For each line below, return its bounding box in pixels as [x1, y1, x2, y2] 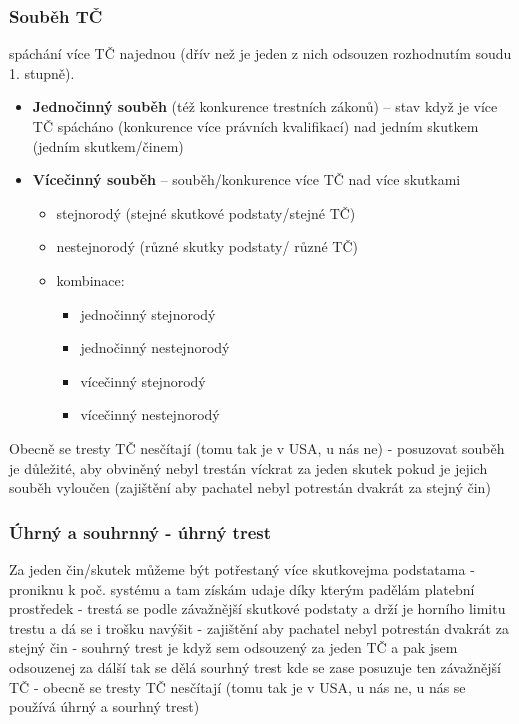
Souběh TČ [9, 3, 103, 28]
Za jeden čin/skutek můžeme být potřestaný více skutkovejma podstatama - [9, 558, 475, 579]
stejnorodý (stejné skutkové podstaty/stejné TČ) [56, 202, 356, 223]
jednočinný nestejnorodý [80, 337, 230, 358]
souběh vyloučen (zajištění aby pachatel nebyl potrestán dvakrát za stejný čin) [9, 477, 491, 498]
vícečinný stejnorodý [80, 370, 206, 391]
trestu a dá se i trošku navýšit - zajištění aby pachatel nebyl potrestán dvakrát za [9, 617, 509, 638]
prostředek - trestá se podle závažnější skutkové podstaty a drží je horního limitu [9, 598, 506, 619]
